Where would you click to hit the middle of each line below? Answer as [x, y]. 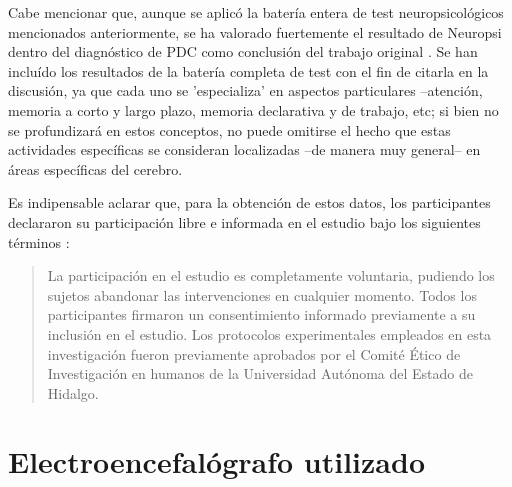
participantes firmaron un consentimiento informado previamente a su [261, 314]
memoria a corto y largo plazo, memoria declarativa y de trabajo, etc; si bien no [253, 109]
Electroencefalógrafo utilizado [217, 461]
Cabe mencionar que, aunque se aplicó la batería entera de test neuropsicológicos [256, 12]
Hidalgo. [73, 392]
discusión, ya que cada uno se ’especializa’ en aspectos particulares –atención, [245, 90]
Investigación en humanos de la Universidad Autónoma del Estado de [260, 373]
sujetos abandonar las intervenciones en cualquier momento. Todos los [262, 294]
